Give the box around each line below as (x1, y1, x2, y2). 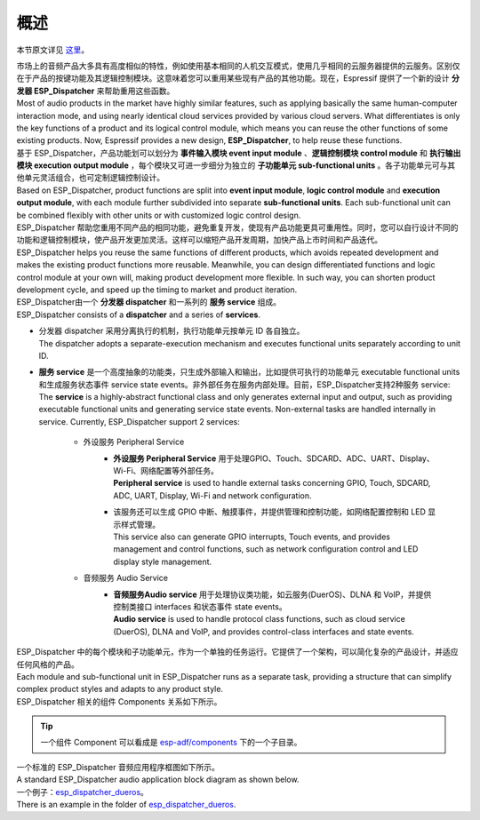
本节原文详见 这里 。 (16, 44, 89, 55)
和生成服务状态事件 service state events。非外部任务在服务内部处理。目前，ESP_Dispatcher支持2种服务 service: (38, 378, 451, 390)
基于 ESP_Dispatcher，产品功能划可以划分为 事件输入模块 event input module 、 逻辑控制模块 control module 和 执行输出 (16, 147, 461, 158)
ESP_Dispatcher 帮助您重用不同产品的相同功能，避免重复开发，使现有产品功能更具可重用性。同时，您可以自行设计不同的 (16, 222, 459, 233)
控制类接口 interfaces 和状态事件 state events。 (113, 601, 288, 612)
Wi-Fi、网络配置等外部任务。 (113, 466, 220, 476)
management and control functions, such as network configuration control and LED (113, 544, 419, 554)
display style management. (113, 556, 212, 567)
